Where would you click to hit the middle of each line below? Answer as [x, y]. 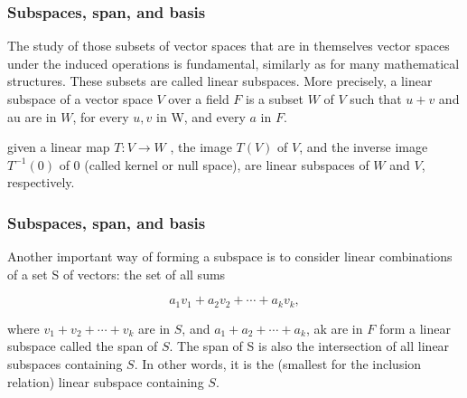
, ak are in [334, 328]
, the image [201, 147]
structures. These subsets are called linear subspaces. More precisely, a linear [220, 81]
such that [376, 99]
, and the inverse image [364, 147]
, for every [101, 116]
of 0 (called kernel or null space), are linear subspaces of [214, 164]
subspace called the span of [83, 346]
